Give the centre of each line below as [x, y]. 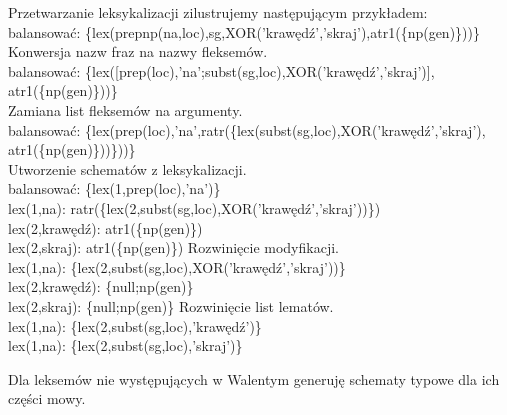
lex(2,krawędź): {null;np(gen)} [101, 286]
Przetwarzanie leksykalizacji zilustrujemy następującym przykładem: [218, 12]
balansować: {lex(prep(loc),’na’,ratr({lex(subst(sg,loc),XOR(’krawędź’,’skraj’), [247, 129]
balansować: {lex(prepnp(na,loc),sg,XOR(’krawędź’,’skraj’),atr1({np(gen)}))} [244, 31]
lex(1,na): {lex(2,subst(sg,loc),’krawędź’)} [135, 325]
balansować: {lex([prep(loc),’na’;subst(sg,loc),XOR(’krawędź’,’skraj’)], [221, 70]
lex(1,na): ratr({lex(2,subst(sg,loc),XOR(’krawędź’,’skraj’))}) [194, 207]
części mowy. [47, 398]
